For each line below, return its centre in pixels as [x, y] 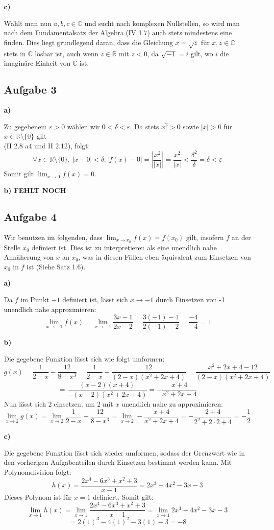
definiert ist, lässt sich [95, 299]
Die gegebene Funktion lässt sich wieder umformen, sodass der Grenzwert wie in [125, 452]
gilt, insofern [205, 237]
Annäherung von [29, 257]
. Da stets [145, 126]
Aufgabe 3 [30, 89]
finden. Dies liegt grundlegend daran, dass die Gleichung [88, 42]
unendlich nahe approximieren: [50, 309]
